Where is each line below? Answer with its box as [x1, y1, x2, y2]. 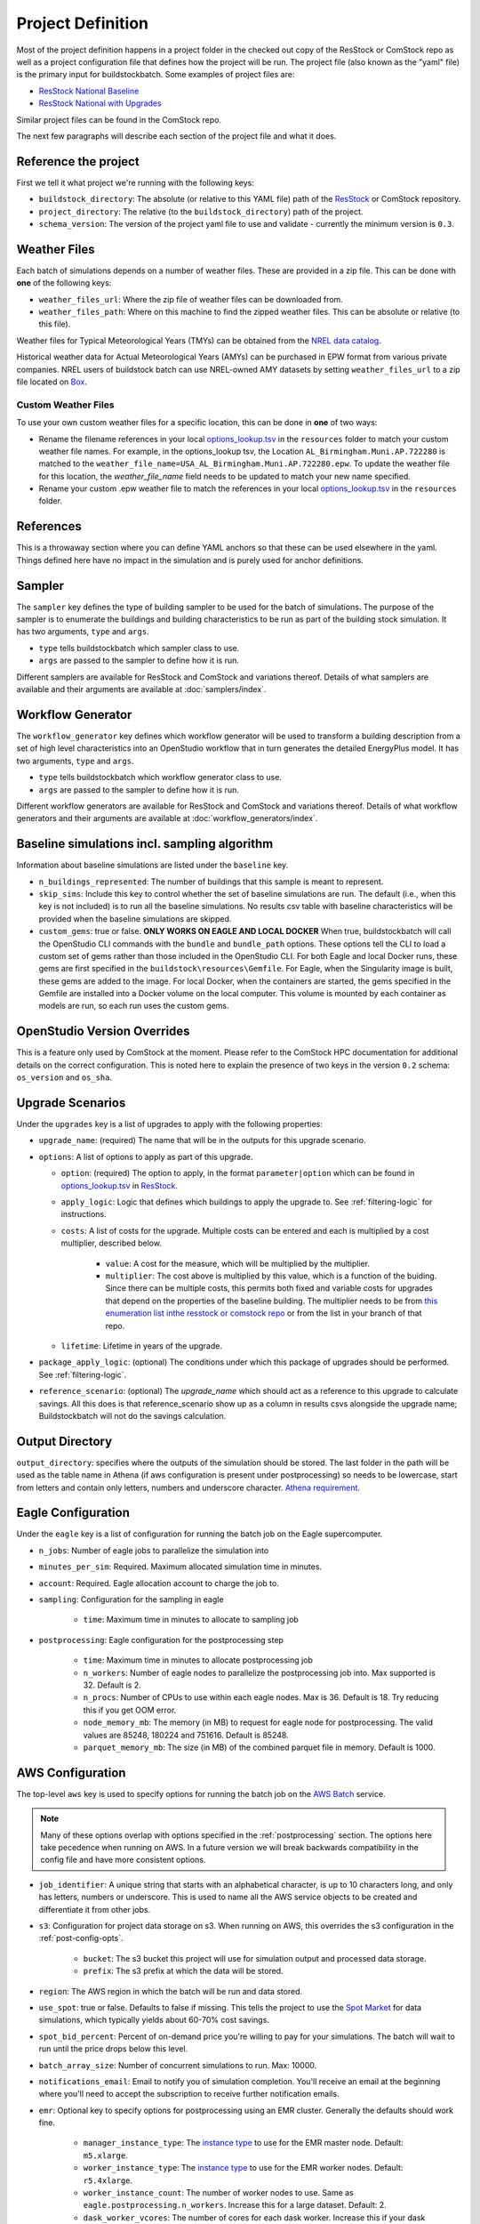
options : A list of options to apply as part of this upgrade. [38, 1151, 253, 1162]
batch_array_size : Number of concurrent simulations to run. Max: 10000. [38, 2059, 317, 2070]
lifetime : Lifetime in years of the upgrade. [60, 1340, 222, 1351]
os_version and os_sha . [16, 1072, 113, 1083]
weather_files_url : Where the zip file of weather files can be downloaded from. [38, 294, 344, 304]
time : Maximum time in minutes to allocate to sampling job [83, 1615, 300, 1625]
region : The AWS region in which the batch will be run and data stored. [38, 1986, 303, 1996]
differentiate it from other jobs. [38, 1904, 151, 1914]
